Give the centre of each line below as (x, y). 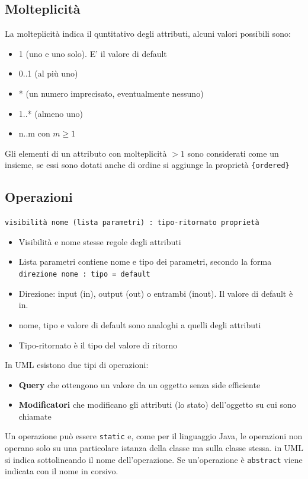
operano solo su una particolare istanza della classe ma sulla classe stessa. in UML (154, 448)
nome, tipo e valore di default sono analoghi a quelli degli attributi (140, 324)
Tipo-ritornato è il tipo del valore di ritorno (98, 345)
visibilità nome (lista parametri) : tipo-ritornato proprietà (132, 223)
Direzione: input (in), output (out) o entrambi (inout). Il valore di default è (156, 293)
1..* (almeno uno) (51, 113)
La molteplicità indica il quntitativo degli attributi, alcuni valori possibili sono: (148, 34)
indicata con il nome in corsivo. (62, 471)
